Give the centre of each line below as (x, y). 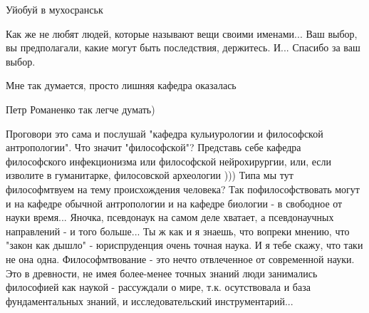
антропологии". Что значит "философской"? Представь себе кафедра (154, 147)
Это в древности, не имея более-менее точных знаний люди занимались (162, 273)
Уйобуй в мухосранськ (54, 9)
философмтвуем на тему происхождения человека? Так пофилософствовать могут (183, 189)
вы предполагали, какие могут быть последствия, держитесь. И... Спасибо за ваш (183, 47)
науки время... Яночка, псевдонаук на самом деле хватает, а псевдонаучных (170, 217)
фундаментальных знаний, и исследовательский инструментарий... (150, 301)
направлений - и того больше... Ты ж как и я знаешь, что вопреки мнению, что (178, 231)
